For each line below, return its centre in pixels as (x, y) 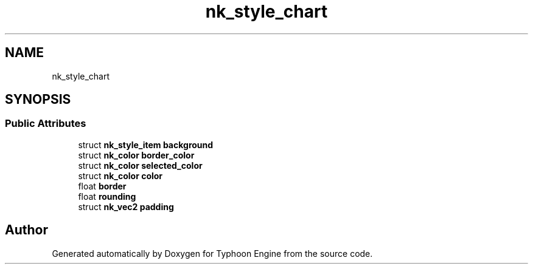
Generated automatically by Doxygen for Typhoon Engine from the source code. (212, 253)
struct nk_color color (120, 175)
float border (102, 186)
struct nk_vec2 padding (126, 206)
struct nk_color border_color (136, 155)
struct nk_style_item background (146, 145)
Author (26, 230)
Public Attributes (46, 124)
